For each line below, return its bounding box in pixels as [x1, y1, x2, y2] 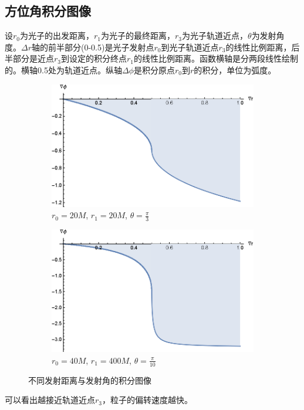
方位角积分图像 [5, 2, 91, 20]
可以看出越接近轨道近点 [5, 394, 95, 406]
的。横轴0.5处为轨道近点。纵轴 [5, 63, 122, 76]
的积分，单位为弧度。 [194, 63, 276, 76]
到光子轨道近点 [161, 40, 219, 53]
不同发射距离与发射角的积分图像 [28, 374, 151, 386]
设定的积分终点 [69, 52, 127, 65]
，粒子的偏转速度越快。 [102, 394, 193, 406]
